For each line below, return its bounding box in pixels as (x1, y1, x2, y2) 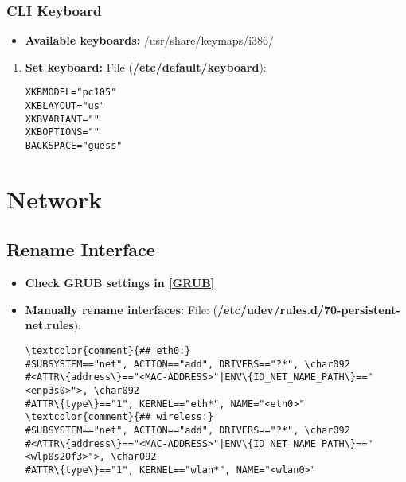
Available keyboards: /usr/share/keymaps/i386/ (25, 32, 275, 49)
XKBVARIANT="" (25, 113, 100, 125)
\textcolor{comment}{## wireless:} (25, 411, 214, 423)
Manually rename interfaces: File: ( (25, 301, 218, 317)
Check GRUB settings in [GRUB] (25, 274, 215, 291)
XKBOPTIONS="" (25, 126, 100, 138)
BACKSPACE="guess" (25, 140, 123, 152)
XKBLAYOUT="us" (25, 100, 106, 112)
